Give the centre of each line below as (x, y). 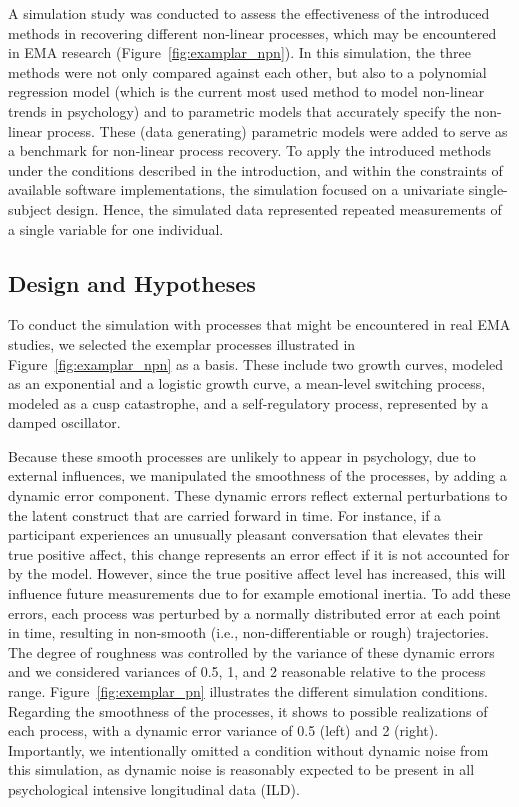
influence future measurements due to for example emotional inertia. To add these (259, 593)
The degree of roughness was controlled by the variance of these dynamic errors (251, 651)
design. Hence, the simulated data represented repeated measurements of (279, 208)
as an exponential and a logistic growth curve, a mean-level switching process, (247, 383)
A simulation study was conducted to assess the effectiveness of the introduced (249, 13)
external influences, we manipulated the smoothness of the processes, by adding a (257, 475)
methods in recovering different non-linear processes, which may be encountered (252, 32)
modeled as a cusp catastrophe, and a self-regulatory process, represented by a (248, 402)
